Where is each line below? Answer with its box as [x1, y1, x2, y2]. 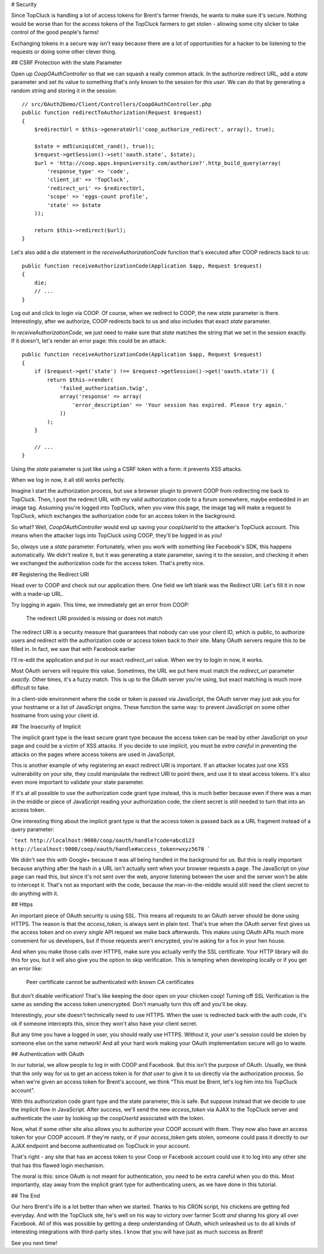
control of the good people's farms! [11, 29, 99, 36]
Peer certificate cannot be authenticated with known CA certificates [26, 979, 194, 986]
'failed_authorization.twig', [59, 385, 149, 392]
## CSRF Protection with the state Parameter [11, 59, 122, 66]
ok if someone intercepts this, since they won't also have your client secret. [11, 1020, 198, 1027]
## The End [11, 1192, 40, 1199]
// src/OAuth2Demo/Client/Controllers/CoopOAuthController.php [22, 101, 212, 107]
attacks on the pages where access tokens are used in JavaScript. [11, 751, 176, 758]
